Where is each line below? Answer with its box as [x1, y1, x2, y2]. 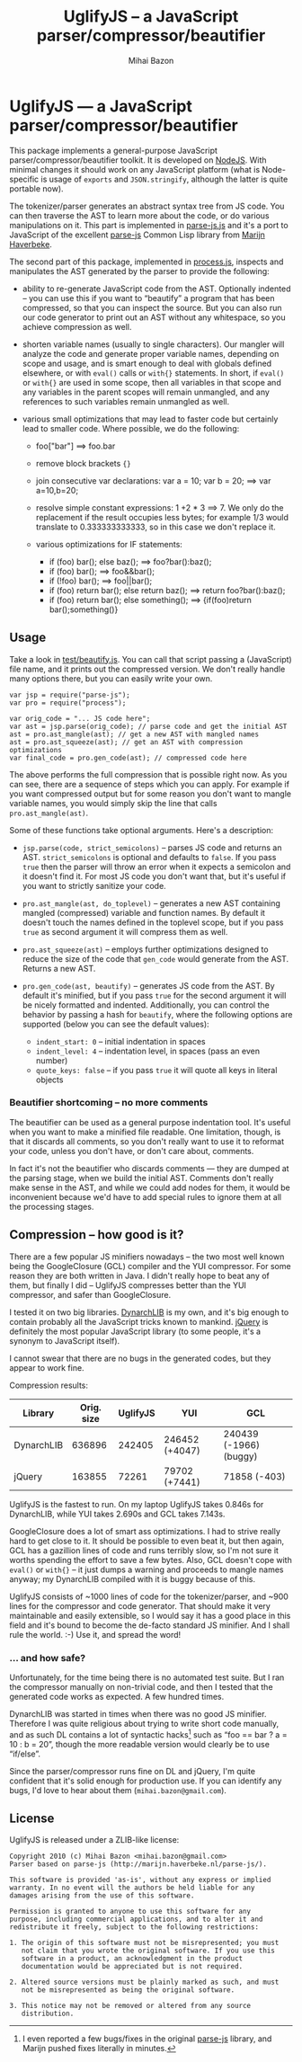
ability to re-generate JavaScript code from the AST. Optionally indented [22, 283, 291, 294]
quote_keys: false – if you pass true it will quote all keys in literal [35, 1064, 278, 1075]
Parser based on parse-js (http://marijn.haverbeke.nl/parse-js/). [9, 1860, 268, 1869]
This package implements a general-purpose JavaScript [9, 145, 218, 156]
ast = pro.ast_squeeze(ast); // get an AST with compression [9, 737, 244, 747]
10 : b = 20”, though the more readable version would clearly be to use [9, 1738, 270, 1749]
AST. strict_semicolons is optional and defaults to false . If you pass [22, 851, 277, 862]
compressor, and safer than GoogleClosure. [9, 1289, 172, 1300]
